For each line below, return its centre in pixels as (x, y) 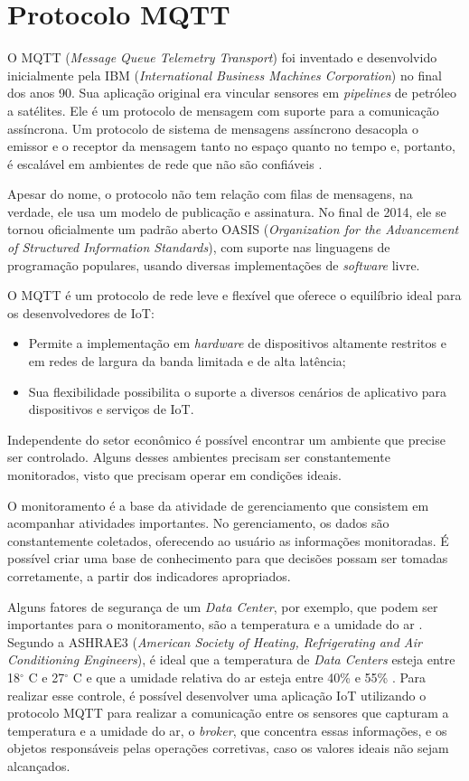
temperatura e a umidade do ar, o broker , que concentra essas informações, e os (227, 730)
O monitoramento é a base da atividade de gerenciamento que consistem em (218, 505)
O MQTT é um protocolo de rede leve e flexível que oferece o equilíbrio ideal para (234, 295)
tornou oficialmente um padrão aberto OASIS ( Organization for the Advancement (233, 229)
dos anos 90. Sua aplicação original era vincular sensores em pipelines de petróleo (232, 93)
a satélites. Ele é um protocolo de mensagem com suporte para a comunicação (223, 110)
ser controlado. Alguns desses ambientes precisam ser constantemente (199, 457)
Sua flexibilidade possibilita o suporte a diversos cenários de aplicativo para (238, 391)
